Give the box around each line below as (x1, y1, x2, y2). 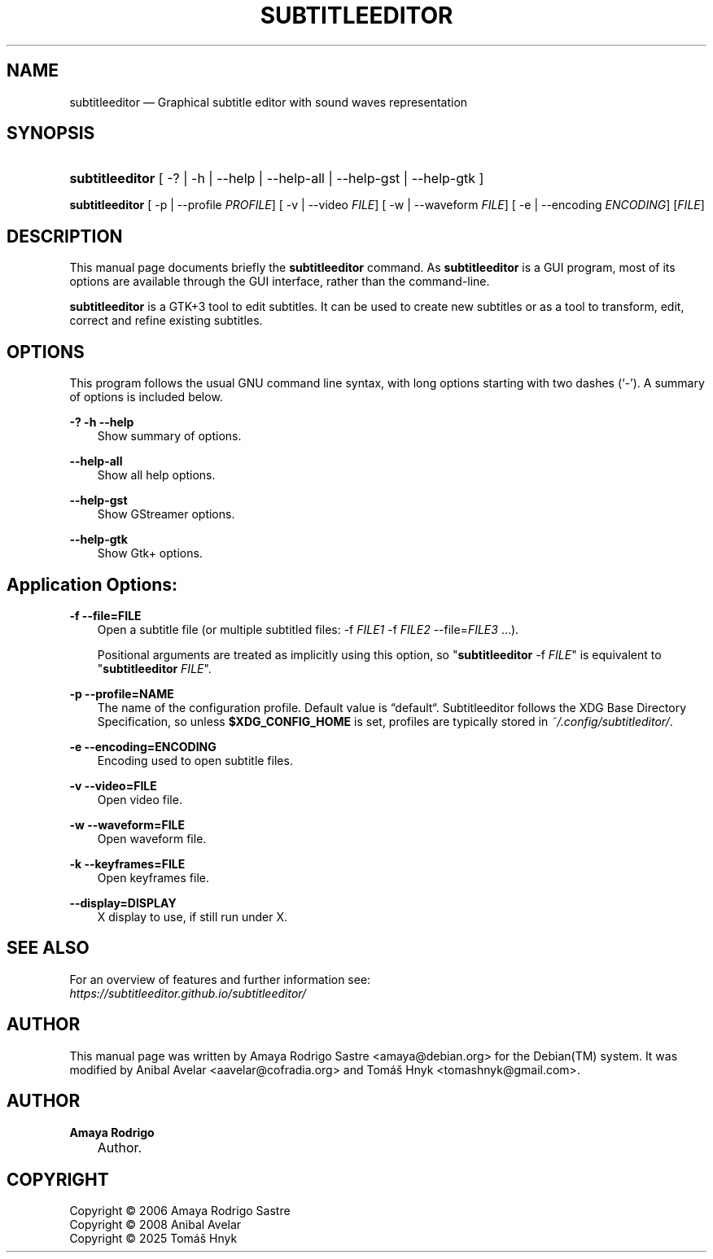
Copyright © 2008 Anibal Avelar (69, 1217, 242, 1232)
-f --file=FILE (69, 608, 142, 623)
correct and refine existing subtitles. (69, 313, 263, 328)
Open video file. (97, 792, 182, 807)
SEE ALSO (7, 938, 90, 959)
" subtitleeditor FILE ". (97, 661, 212, 675)
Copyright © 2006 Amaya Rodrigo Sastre (69, 1204, 291, 1218)
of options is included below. (69, 390, 223, 404)
